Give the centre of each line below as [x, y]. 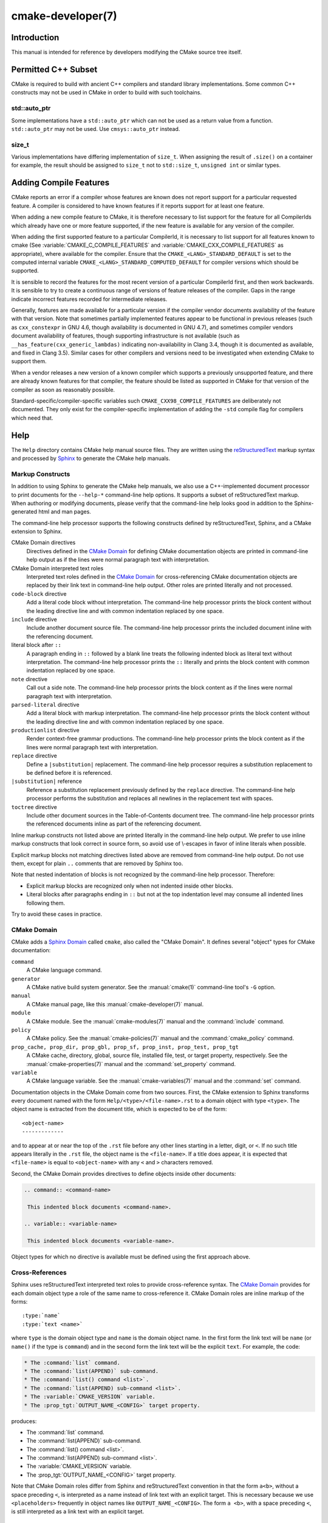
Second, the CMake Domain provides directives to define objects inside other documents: [124, 1173]
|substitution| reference [46, 781]
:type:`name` [41, 1316]
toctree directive [34, 807]
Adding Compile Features [60, 183]
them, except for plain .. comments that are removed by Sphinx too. [97, 863]
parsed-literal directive [45, 704]
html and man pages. [65, 512]
